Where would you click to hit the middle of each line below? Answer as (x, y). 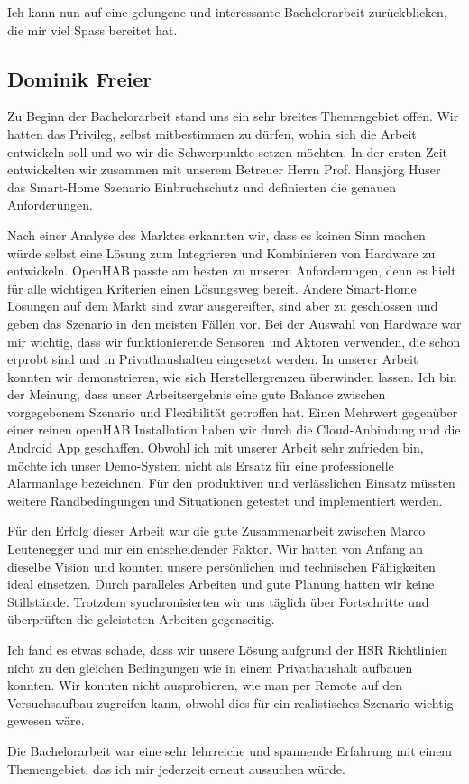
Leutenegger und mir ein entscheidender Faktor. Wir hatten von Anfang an (216, 549)
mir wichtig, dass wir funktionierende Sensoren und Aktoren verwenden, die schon (234, 341)
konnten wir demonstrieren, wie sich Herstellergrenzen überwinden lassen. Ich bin (232, 376)
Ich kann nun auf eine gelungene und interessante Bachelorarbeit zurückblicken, (227, 12)
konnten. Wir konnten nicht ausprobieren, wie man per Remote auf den (205, 685)
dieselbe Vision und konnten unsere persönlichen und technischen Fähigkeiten (221, 566)
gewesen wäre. (46, 720)
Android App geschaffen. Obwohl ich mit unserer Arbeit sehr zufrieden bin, (216, 448)
